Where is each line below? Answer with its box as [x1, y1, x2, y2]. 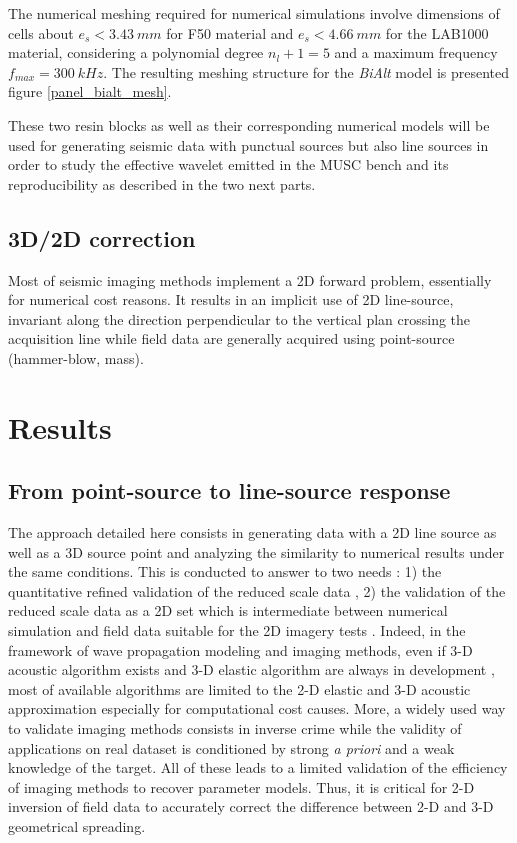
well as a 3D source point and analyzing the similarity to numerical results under [8, 541, 505, 562]
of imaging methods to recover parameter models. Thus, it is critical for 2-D [8, 776, 475, 797]
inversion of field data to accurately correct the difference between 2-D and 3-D [8, 796, 494, 817]
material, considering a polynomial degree [8, 42, 264, 63]
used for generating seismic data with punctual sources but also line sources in [8, 134, 489, 155]
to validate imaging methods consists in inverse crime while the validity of [8, 718, 462, 739]
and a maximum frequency [334, 42, 498, 63]
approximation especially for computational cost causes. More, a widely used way [8, 698, 506, 719]
